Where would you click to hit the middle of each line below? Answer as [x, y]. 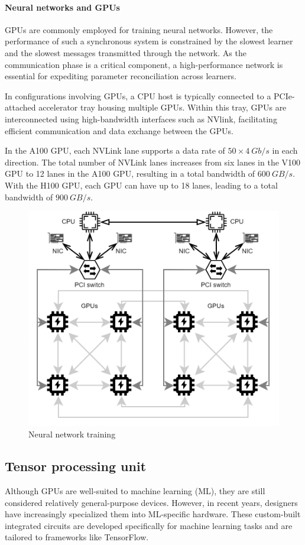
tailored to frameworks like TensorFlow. [77, 537]
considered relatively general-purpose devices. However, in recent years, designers [151, 502]
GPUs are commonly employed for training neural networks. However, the [139, 29]
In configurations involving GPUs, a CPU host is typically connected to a [138, 95]
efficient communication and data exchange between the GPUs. [119, 130]
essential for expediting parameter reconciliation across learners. [121, 76]
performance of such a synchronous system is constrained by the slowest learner [149, 41]
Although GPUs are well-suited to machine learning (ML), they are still [135, 490]
